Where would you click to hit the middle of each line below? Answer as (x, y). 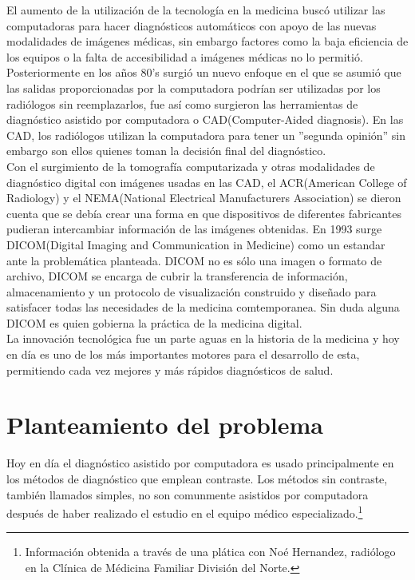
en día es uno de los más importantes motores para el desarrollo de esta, (183, 354)
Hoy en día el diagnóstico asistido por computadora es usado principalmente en (200, 463)
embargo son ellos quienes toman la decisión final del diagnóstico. (166, 151)
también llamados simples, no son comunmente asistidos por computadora (188, 494)
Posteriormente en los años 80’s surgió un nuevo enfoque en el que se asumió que (204, 72)
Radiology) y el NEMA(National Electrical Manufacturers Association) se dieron (204, 198)
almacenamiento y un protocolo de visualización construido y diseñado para (192, 291)
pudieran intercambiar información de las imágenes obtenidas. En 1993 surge (194, 229)
